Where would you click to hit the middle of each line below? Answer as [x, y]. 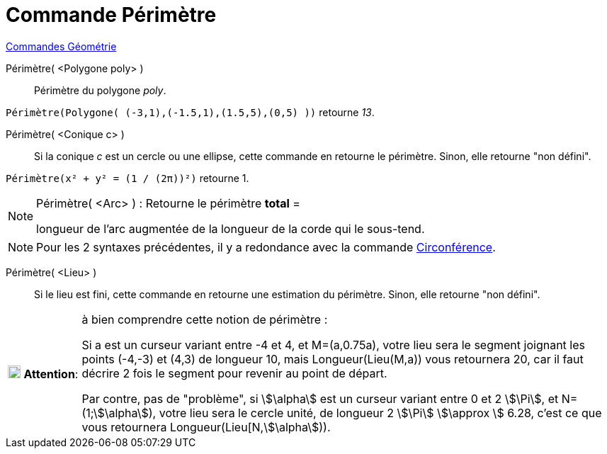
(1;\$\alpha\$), [119, 413]
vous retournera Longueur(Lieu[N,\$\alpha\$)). [206, 427]
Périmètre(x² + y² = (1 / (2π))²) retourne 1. [127, 178]
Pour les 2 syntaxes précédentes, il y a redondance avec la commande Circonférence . [266, 247]
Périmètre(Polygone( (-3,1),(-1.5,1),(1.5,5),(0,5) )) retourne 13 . [190, 112]
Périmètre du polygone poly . [100, 90]
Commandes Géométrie [61, 46]
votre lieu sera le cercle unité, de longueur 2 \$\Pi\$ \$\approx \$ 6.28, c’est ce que [380, 413]
